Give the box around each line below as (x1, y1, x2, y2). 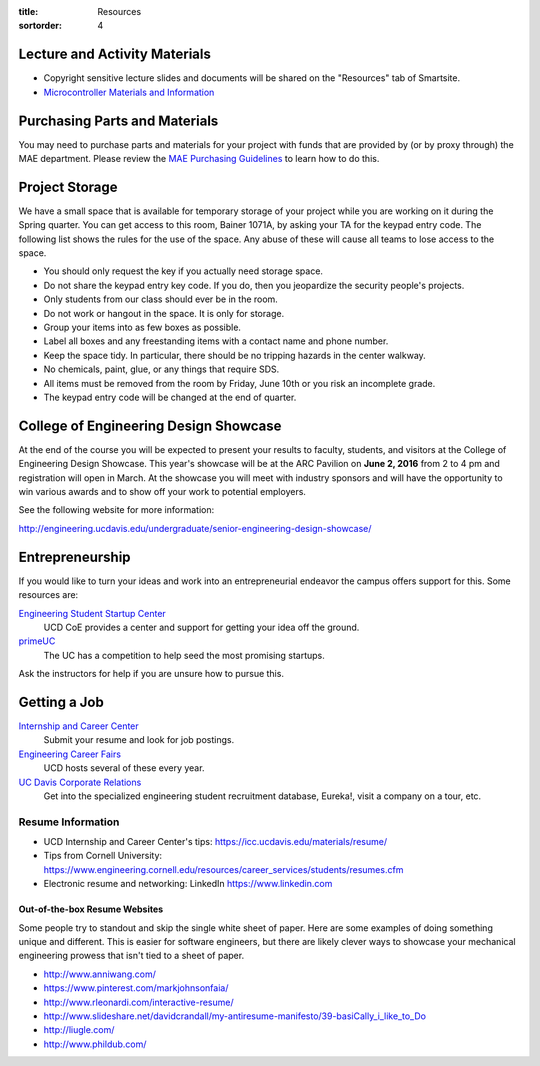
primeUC (18, 635, 56, 647)
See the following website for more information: (18, 504, 215, 516)
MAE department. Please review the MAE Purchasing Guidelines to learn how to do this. (18, 152, 380, 164)
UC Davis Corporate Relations (18, 776, 142, 788)
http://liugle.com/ (43, 1024, 115, 1036)
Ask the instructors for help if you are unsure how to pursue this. (18, 668, 285, 680)
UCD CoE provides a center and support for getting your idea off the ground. (43, 621, 360, 633)
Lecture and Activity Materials (18, 46, 212, 63)
